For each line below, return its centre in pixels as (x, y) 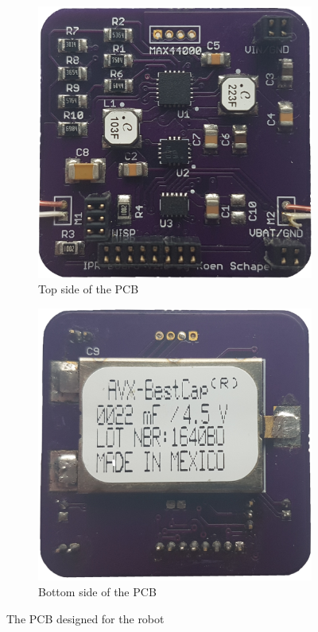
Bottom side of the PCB (97, 592)
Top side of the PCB (89, 289)
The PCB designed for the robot (85, 618)
